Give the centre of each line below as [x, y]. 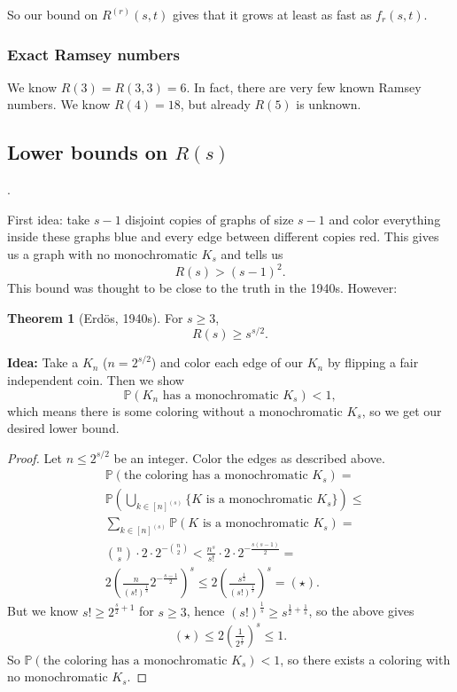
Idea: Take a [43, 362]
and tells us [252, 253]
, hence [205, 611]
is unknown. [329, 104]
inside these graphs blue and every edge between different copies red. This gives [223, 236]
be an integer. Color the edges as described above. [249, 457]
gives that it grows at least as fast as [272, 14]
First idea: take [49, 219]
